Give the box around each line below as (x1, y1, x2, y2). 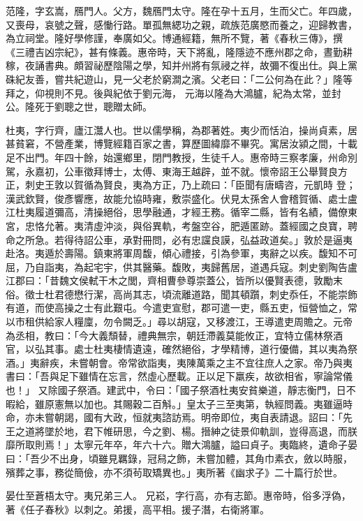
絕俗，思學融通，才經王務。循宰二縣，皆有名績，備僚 (103, 205, 348, 219)
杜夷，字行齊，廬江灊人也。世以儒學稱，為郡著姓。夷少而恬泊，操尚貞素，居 (6, 122, 357, 137)
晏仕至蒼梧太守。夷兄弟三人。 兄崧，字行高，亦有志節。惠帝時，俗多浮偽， (6, 488, 351, 503)
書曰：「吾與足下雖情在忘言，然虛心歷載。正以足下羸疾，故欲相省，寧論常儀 (6, 369, 353, 383)
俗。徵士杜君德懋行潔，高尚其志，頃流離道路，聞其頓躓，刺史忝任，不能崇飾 (6, 286, 357, 301)
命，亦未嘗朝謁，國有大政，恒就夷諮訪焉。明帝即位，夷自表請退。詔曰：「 (6, 410, 343, 425)
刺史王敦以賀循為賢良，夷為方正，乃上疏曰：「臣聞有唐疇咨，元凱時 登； (24, 177, 356, 192)
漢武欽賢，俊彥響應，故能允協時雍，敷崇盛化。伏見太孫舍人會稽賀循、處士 (6, 191, 348, 205)
